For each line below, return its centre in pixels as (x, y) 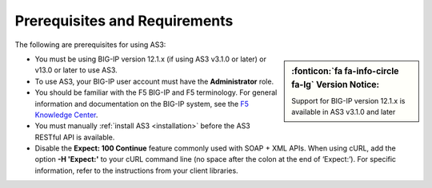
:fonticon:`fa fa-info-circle (345, 71)
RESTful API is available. (75, 137)
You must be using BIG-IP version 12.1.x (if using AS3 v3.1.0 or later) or (151, 59)
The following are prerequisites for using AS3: (90, 45)
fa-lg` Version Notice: (336, 84)
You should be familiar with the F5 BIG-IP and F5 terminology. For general (156, 92)
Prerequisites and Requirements (124, 21)
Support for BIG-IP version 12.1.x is (348, 101)
